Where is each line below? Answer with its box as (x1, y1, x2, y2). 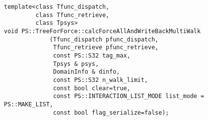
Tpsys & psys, (53, 60, 99, 67)
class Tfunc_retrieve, (35, 11, 109, 19)
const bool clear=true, (53, 84, 130, 92)
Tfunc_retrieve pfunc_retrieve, (53, 44, 158, 51)
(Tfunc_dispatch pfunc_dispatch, (50, 36, 158, 43)
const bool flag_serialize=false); (53, 109, 169, 116)
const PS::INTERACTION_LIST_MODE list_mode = (53, 93, 205, 100)
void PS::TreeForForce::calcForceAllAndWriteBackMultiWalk (4, 27, 201, 35)
